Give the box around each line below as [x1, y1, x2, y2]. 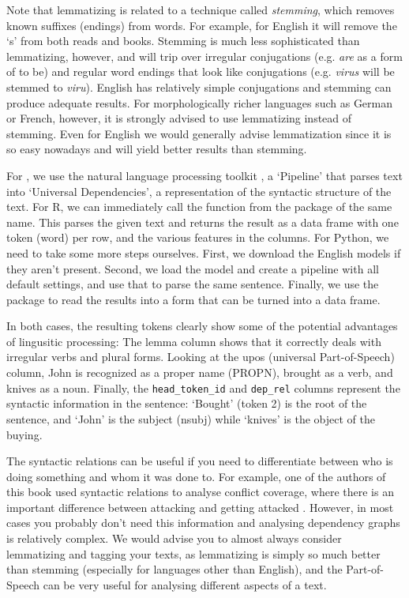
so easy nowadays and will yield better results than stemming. [6, 141, 307, 157]
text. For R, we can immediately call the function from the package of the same [6, 198, 392, 215]
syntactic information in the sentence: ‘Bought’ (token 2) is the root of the [6, 395, 367, 412]
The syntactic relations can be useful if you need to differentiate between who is [6, 453, 393, 469]
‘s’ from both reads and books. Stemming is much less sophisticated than [6, 32, 360, 49]
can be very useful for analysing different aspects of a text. [43, 576, 327, 592]
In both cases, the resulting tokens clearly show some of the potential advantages [6, 318, 398, 334]
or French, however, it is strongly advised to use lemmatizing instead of [6, 110, 352, 126]
